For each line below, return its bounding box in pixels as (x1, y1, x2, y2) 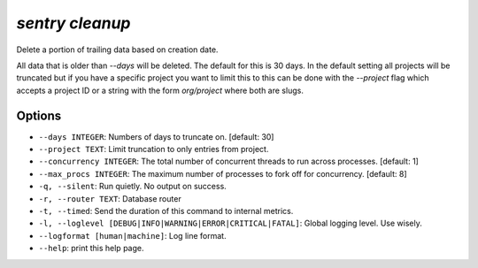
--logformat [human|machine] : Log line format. (38, 230, 227, 241)
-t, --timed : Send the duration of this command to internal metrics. (38, 205, 294, 216)
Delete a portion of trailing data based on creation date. (16, 44, 219, 55)
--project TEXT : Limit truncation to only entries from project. (38, 144, 269, 155)
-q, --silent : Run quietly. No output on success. (38, 181, 227, 192)
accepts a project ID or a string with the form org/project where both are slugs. (16, 85, 305, 96)
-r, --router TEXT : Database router (38, 193, 181, 203)
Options (16, 108, 62, 123)
